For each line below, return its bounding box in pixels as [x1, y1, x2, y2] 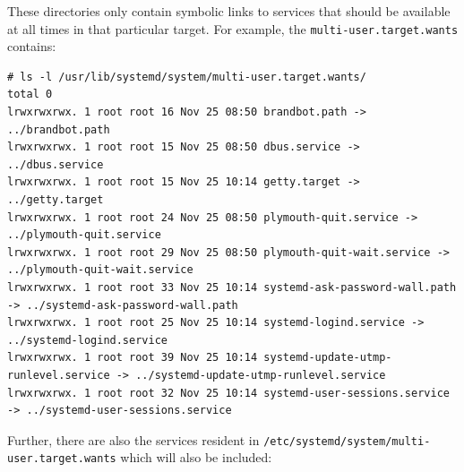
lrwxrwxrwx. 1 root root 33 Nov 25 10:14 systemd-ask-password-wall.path [7, 280, 457, 294]
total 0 [7, 88, 53, 101]
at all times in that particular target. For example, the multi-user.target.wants [7, 19, 459, 38]
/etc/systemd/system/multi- [263, 434, 431, 448]
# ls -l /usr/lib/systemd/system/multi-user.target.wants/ [7, 70, 366, 83]
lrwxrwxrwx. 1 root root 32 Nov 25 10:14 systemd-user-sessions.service [7, 386, 450, 399]
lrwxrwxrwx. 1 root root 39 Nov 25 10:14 [7, 351, 258, 365]
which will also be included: [120, 448, 272, 467]
